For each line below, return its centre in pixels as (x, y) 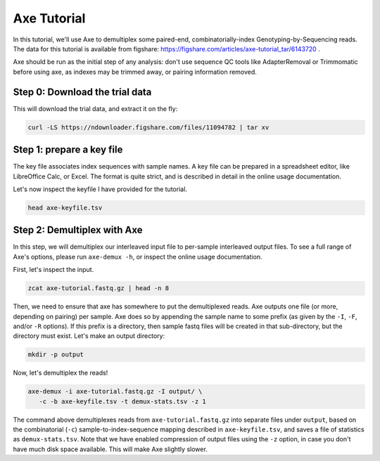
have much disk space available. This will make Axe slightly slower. (110, 449)
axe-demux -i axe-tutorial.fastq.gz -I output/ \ (115, 391)
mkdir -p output (56, 355)
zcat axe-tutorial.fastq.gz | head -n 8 (98, 288)
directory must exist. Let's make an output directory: (89, 336)
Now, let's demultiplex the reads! (61, 373)
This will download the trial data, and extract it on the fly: (95, 108)
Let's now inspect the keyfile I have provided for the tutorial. (100, 189)
